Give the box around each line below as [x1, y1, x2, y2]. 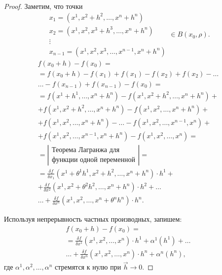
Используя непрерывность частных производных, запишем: [4, 214, 182, 224]
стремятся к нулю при [55, 262, 121, 272]
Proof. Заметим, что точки [4, 1, 83, 11]
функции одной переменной [51, 156, 135, 163]
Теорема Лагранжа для [51, 146, 120, 154]
